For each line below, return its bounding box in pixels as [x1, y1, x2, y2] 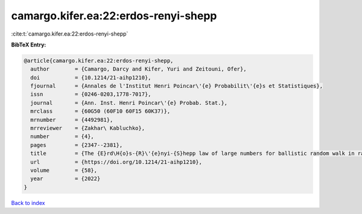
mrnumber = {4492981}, [30, 116, 113, 123]
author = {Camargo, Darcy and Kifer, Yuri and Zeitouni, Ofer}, [30, 66, 247, 72]
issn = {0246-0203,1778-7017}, [30, 91, 151, 98]
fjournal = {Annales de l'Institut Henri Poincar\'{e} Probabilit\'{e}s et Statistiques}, [30, 83, 323, 90]
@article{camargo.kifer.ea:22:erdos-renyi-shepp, [24, 57, 174, 64]
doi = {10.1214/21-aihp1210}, [30, 74, 151, 81]
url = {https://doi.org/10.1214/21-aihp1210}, [30, 159, 202, 165]
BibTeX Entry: [11, 41, 46, 48]
